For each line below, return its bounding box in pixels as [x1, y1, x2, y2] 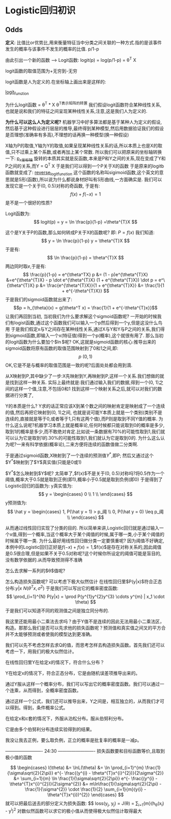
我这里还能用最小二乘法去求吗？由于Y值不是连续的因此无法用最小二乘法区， [5, 618, 164, 624]
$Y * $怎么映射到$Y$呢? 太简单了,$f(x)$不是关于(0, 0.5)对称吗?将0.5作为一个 [5, 469, 164, 476]
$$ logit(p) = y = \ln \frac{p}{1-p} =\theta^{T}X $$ [34, 219, 137, 225]
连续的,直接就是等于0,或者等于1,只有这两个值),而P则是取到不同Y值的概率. [5, 416, 158, 422]
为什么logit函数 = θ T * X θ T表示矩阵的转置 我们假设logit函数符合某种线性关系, [5, 101, 162, 108]
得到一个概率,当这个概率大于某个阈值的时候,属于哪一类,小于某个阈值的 [17, 532, 164, 538]
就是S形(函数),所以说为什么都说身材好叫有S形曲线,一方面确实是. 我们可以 [9, 177, 162, 183]
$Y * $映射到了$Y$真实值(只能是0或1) [5, 458, 82, 465]
